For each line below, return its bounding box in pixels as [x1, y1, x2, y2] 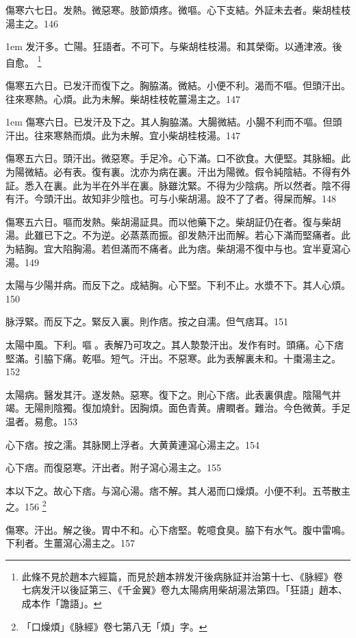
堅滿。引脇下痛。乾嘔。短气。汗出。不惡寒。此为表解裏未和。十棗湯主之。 [5, 351, 341, 365]
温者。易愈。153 [5, 414, 77, 428]
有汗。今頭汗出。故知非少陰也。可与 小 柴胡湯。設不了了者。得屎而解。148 [5, 191, 336, 206]
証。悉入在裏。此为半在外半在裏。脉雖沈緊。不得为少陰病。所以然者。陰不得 [5, 178, 351, 192]
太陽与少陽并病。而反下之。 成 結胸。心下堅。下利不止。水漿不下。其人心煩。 [5, 278, 351, 292]
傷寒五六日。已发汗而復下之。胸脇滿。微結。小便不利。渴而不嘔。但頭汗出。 [5, 78, 351, 93]
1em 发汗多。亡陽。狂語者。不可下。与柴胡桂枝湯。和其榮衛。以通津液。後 [5, 39, 342, 54]
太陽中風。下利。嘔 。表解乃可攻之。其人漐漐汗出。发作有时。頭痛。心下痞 [5, 337, 344, 351]
